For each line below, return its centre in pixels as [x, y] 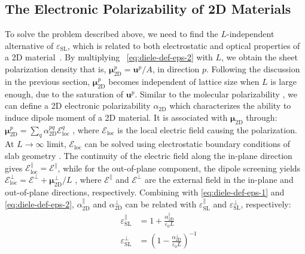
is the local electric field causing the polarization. [207, 129]
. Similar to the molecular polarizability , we [216, 94]
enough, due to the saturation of [64, 94]
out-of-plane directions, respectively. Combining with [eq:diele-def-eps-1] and [145, 192]
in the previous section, [48, 81]
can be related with [161, 204]
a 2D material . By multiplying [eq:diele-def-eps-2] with [109, 57]
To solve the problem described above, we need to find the [112, 34]
